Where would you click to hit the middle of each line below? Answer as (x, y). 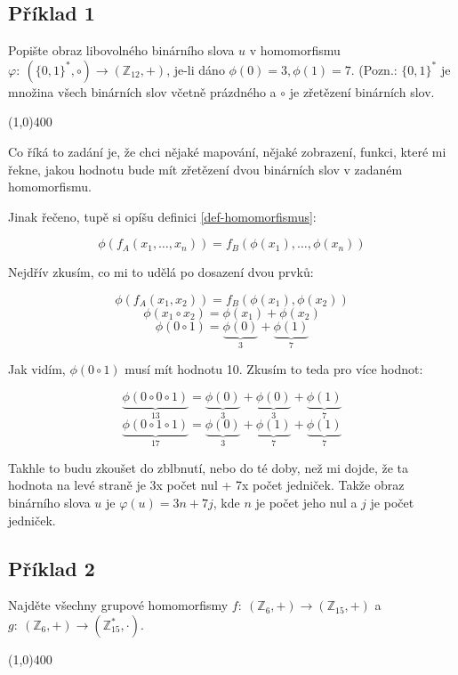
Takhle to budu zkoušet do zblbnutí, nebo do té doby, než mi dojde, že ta (209, 467)
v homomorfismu (295, 50)
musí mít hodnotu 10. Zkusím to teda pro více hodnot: (274, 369)
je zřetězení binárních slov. (362, 91)
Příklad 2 (52, 568)
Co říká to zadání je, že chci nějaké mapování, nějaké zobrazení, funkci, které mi (227, 151)
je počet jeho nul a (306, 503)
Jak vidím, (37, 369)
